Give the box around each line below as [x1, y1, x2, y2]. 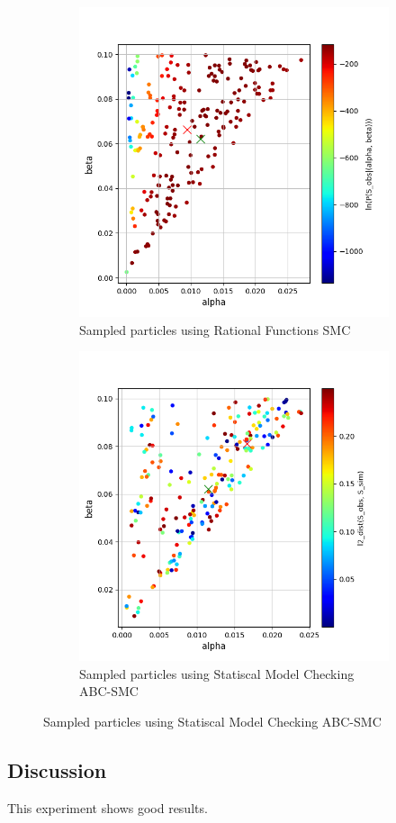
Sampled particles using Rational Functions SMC [79, 320, 351, 339]
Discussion [7, 755, 107, 783]
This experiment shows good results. [7, 798, 208, 817]
